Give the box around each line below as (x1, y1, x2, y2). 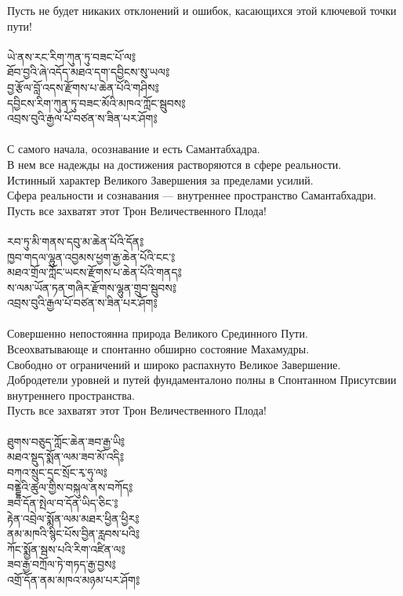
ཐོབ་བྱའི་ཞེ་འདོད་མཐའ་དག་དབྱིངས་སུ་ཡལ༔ (7, 64, 170, 80)
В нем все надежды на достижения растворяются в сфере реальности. (7, 155, 342, 172)
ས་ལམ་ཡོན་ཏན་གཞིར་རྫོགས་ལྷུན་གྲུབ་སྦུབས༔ (7, 279, 177, 295)
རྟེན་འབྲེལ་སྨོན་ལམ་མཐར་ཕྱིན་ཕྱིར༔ (7, 510, 140, 526)
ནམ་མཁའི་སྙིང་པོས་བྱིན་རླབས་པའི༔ (7, 525, 140, 542)
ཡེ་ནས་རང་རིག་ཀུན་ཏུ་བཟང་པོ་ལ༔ (7, 48, 136, 64)
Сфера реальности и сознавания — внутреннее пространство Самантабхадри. (7, 187, 376, 203)
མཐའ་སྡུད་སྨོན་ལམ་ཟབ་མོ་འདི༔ (7, 448, 124, 465)
